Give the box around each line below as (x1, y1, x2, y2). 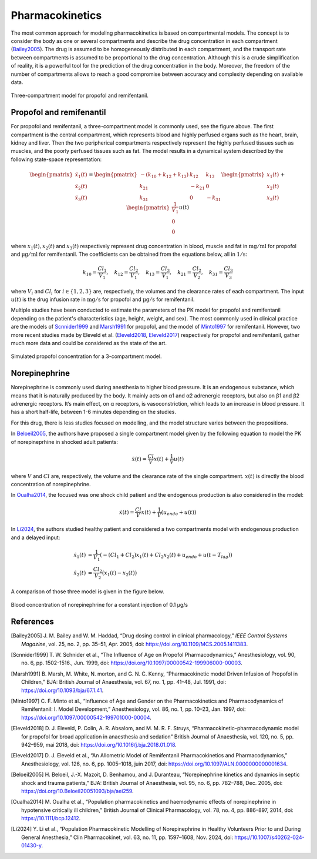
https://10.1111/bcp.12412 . (21, 815, 81, 822)
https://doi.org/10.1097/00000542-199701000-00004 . (21, 714, 152, 721)
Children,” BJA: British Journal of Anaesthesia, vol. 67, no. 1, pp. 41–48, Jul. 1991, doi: (21, 678, 226, 686)
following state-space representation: (11, 156, 102, 163)
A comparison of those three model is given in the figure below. (11, 588, 164, 595)
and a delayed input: (11, 534, 60, 541)
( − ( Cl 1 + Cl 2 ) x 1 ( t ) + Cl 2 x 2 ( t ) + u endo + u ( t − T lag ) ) (100, 552, 232, 560)
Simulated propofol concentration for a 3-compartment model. (11, 353, 162, 360)
